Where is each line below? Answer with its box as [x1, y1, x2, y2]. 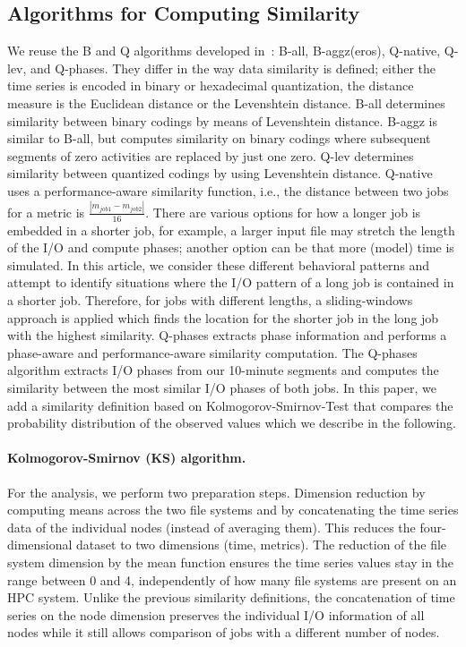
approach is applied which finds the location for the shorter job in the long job [7, 308, 439, 327]
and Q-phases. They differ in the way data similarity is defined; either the [30, 58, 436, 77]
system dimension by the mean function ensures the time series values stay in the [7, 552, 454, 571]
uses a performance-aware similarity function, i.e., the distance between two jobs [7, 181, 449, 200]
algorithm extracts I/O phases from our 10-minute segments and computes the [7, 361, 439, 379]
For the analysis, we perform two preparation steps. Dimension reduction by [7, 482, 426, 501]
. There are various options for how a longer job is [145, 202, 421, 221]
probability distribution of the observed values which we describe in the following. [7, 413, 457, 432]
